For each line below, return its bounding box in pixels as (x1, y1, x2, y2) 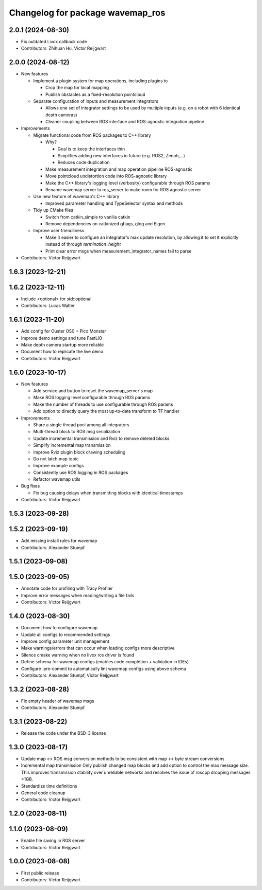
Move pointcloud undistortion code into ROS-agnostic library (45, 173, 167, 179)
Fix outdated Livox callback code (21, 39, 87, 45)
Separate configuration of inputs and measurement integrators (33, 98, 159, 104)
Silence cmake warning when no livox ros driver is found (21, 652, 134, 658)
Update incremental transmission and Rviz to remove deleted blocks (33, 436, 170, 441)
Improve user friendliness (33, 228, 84, 234)
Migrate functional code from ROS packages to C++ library (33, 132, 151, 138)
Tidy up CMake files (33, 207, 74, 213)
